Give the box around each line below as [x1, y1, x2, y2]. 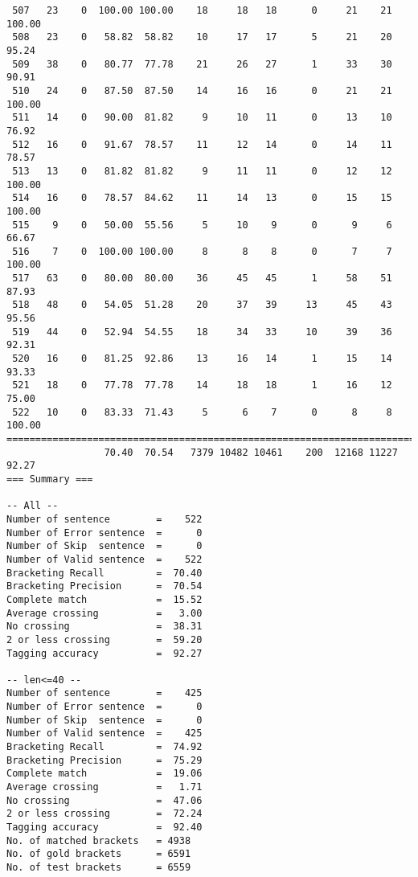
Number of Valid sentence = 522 [6, 553, 203, 565]
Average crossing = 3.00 [6, 607, 203, 619]
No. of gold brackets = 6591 [6, 848, 191, 860]
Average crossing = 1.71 [6, 781, 203, 793]
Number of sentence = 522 [6, 513, 203, 525]
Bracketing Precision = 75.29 [6, 754, 203, 766]
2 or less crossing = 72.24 [6, 808, 203, 820]
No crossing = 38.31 [6, 621, 203, 633]
